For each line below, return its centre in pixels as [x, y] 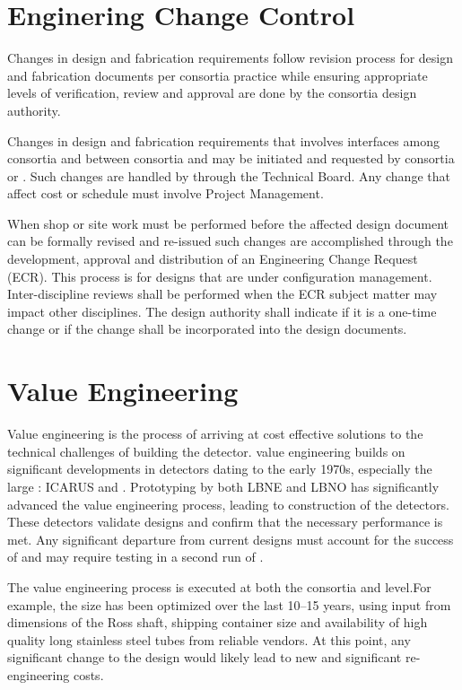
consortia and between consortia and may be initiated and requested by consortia [231, 158]
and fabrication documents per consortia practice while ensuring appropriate [218, 75]
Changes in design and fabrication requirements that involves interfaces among [223, 140]
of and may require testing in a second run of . [135, 557]
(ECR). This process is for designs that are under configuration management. [220, 276]
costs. [88, 674]
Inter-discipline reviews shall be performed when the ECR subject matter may [222, 294]
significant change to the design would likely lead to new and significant [205, 657]
